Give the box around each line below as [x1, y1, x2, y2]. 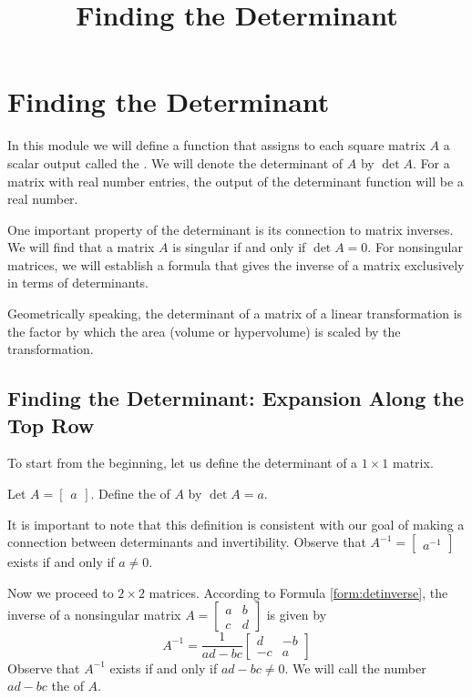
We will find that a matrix [7, 238, 155, 257]
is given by [266, 605, 327, 624]
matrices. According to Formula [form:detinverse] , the [149, 582, 448, 602]
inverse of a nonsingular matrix [7, 605, 181, 624]
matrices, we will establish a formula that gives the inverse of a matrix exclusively [7, 255, 465, 274]
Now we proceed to [7, 582, 114, 602]
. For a [413, 153, 450, 172]
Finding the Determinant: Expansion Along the [7, 384, 465, 412]
